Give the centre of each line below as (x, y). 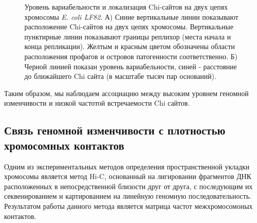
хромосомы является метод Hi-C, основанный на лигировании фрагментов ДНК (128, 176)
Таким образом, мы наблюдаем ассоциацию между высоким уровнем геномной (126, 93)
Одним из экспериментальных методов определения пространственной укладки (127, 166)
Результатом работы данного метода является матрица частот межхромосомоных (128, 206)
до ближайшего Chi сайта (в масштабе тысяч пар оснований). (120, 76)
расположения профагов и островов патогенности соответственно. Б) (131, 56)
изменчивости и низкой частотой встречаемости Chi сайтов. (97, 103)
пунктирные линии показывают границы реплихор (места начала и (128, 36)
